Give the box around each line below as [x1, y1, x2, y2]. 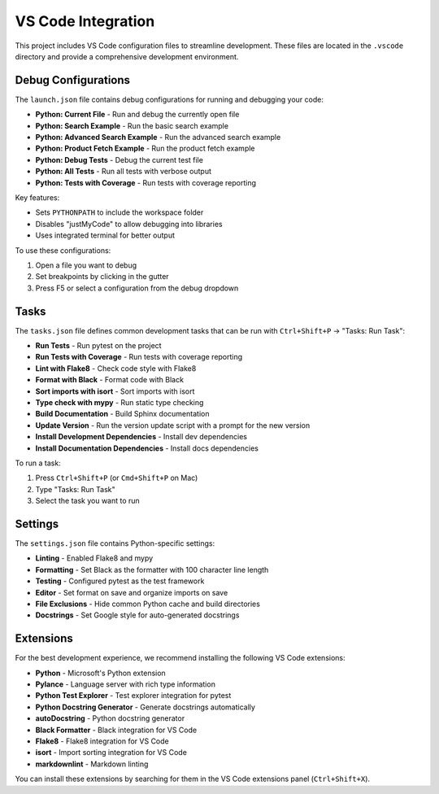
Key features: [15, 192, 60, 203]
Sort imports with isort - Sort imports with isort [35, 386, 195, 396]
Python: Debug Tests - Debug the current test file [35, 155, 203, 164]
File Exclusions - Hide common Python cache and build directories [35, 599, 260, 609]
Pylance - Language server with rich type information [35, 679, 215, 689]
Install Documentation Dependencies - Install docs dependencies [35, 443, 259, 453]
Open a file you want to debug [35, 260, 137, 270]
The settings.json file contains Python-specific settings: [15, 538, 215, 548]
